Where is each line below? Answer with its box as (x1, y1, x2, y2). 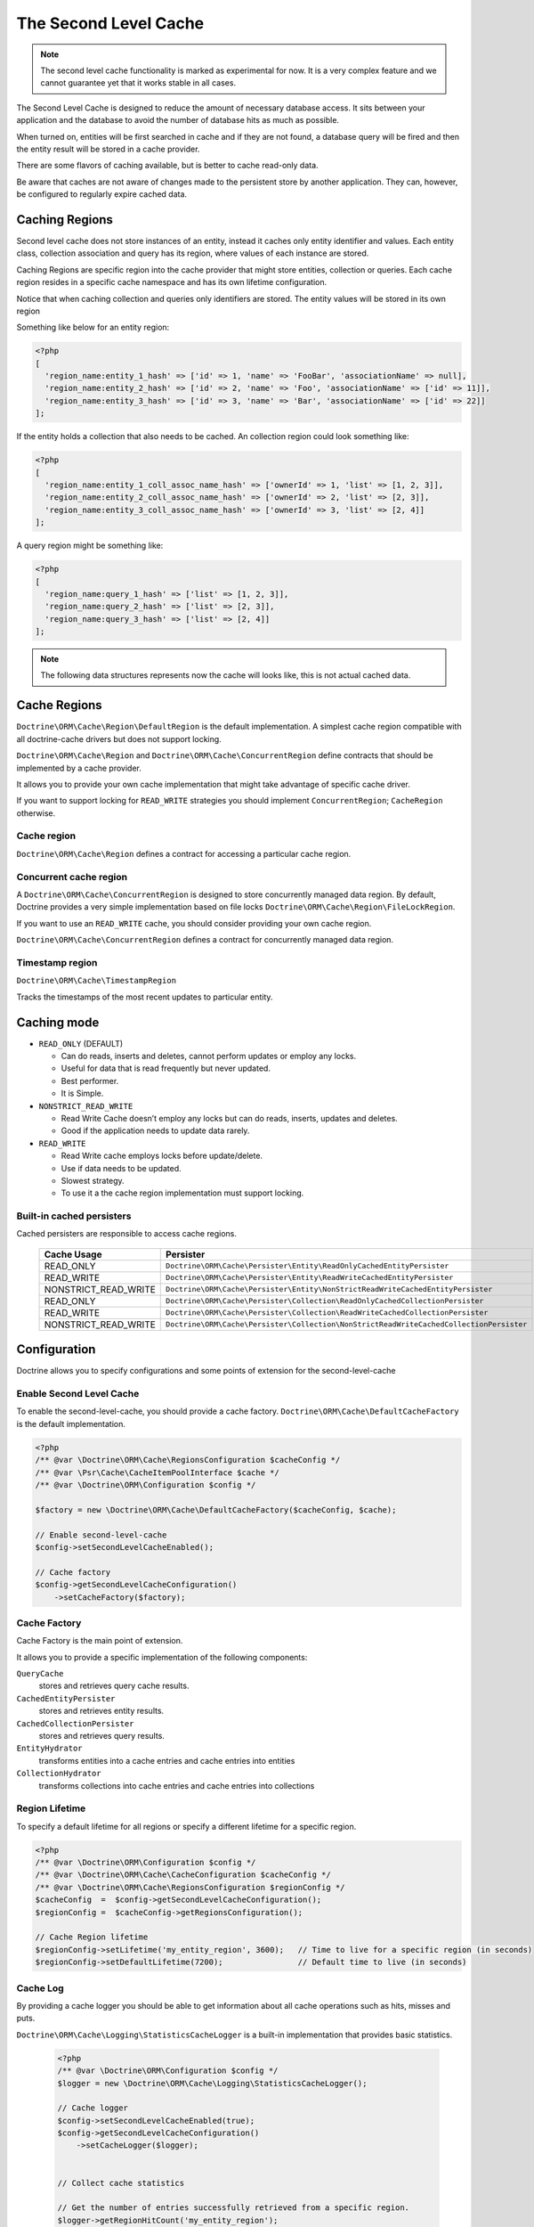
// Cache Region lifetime (35, 1932, 149, 1942)
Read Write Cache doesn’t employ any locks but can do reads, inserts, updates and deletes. (61, 1113, 398, 1123)
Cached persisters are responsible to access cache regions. (16, 1228, 238, 1239)
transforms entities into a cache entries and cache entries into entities (38, 1755, 295, 1766)
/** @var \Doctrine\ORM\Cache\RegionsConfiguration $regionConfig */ (35, 1882, 345, 1892)
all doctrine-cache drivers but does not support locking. (16, 733, 222, 744)
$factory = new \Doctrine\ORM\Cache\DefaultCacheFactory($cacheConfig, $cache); (35, 1505, 397, 1514)
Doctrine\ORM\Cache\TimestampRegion (16, 975, 177, 986)
